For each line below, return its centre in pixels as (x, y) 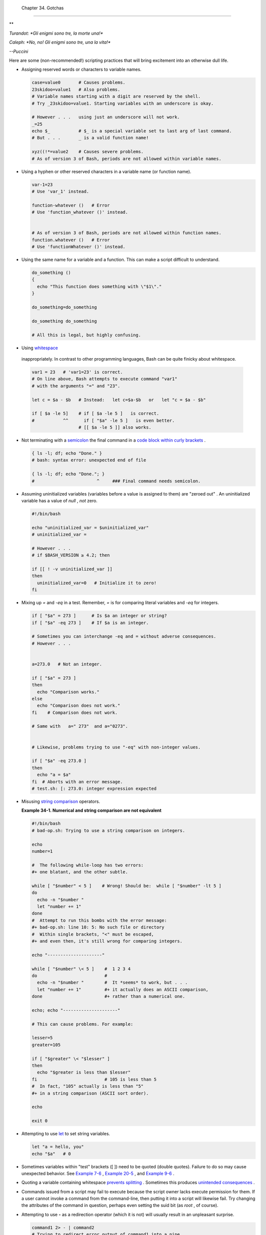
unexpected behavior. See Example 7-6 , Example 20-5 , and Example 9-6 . (98, 1173)
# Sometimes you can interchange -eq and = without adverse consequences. (124, 637)
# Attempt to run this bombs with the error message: (99, 920)
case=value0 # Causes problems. (79, 82)
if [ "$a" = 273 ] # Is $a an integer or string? (99, 616)
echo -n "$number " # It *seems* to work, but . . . (113, 983)
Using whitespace (40, 348)
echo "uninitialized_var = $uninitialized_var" (90, 528)
